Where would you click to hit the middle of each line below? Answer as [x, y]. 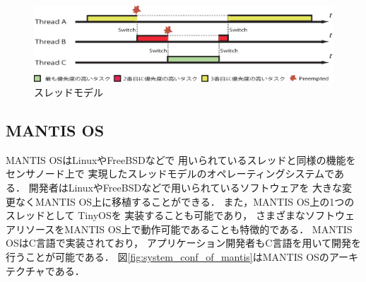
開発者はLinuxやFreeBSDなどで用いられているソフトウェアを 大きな [185, 188]
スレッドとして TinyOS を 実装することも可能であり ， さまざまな [155, 215]
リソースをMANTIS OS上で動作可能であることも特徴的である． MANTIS [184, 229]
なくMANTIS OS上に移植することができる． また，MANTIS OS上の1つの [185, 201]
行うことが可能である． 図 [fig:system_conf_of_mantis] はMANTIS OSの [167, 257]
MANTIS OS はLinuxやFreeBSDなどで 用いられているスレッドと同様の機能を [181, 159]
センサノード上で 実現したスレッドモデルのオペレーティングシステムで [170, 174]
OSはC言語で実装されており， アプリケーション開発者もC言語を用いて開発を [184, 243]
